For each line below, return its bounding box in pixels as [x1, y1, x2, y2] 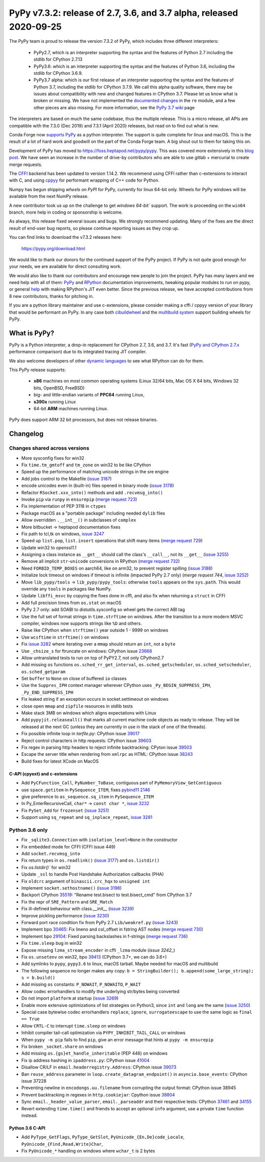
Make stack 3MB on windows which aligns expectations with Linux [21, 710, 157, 716]
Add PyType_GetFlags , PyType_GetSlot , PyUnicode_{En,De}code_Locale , [21, 1134, 185, 1140]
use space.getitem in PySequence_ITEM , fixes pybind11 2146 [21, 787, 151, 793]
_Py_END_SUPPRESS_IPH [21, 689, 74, 695]
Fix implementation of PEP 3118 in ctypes [21, 503, 106, 509]
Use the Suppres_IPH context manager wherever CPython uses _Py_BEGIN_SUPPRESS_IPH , [21, 682, 212, 688]
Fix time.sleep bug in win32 [21, 940, 82, 946]
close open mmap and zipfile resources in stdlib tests [21, 703, 133, 709]
